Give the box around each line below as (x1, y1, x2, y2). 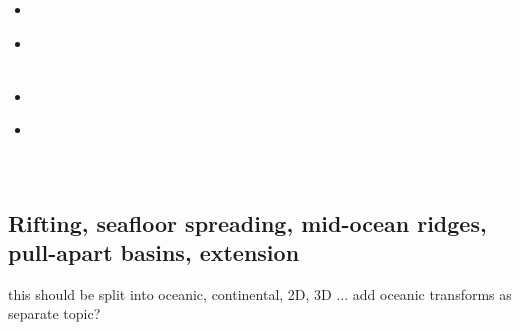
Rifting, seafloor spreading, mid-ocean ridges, (8, 207, 487, 238)
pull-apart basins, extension (8, 236, 300, 267)
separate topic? (8, 303, 101, 324)
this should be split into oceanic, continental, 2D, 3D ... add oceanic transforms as (8, 283, 512, 304)
